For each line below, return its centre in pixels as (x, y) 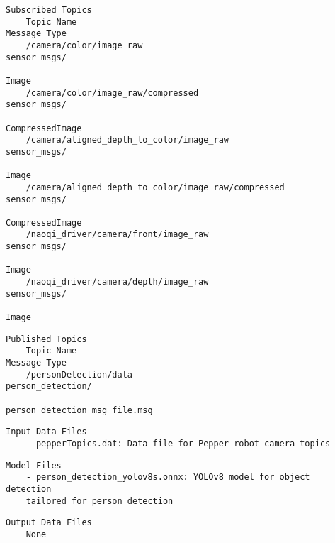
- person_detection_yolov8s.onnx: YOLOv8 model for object (168, 477)
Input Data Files (46, 432)
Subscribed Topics (49, 10)
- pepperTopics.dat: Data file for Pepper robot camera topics (178, 443)
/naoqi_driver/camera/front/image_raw (117, 235)
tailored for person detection (100, 501)
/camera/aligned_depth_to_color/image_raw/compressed (155, 187)
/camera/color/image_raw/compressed (112, 93)
